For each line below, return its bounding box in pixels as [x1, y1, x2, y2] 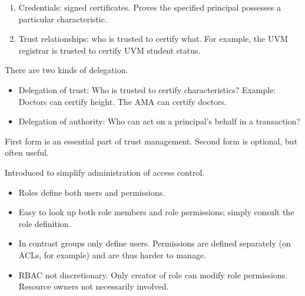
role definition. [18, 217, 71, 229]
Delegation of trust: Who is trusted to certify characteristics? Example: [18, 83, 276, 96]
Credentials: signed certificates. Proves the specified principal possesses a [18, 1, 281, 13]
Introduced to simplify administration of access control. [5, 166, 205, 178]
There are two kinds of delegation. [5, 64, 128, 76]
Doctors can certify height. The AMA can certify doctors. [18, 95, 227, 107]
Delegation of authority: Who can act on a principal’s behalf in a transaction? [18, 115, 300, 127]
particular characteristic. [18, 12, 107, 25]
